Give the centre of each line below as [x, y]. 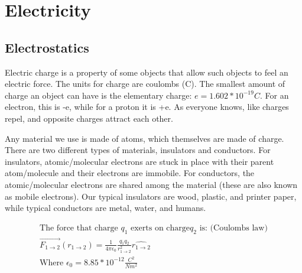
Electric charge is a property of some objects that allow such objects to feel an [147, 72]
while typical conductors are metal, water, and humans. [105, 208]
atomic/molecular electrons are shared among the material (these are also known [151, 184]
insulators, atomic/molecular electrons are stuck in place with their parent [139, 161]
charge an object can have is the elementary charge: [98, 95]
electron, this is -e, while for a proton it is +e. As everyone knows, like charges [147, 107]
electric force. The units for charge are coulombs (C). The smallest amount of [145, 84]
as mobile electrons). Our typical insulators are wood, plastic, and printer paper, [151, 196]
